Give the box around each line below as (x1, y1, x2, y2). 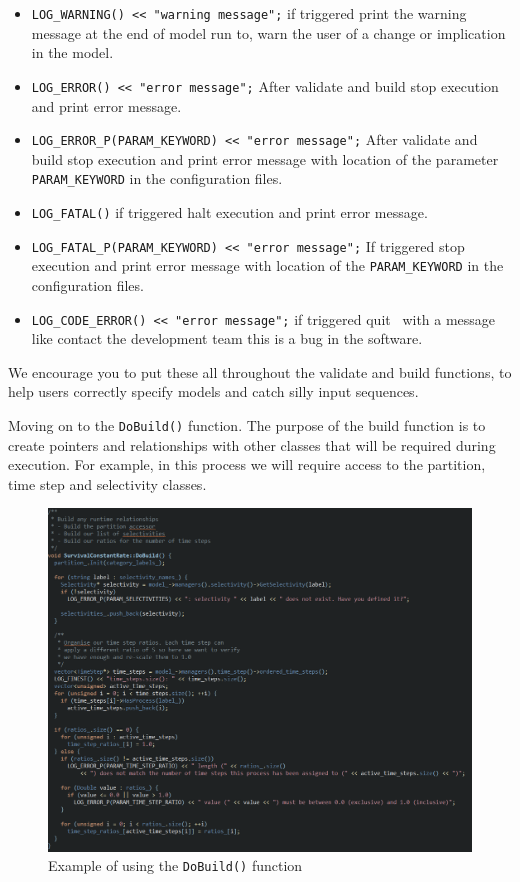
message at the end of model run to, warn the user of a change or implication (31, 22, 506, 43)
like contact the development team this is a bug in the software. (31, 328, 423, 349)
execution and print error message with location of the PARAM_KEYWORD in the (31, 255, 504, 276)
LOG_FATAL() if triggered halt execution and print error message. (31, 202, 428, 222)
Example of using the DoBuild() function (48, 855, 303, 876)
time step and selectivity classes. (8, 473, 207, 494)
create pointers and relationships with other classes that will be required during (8, 434, 496, 455)
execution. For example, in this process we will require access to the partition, (8, 454, 486, 475)
